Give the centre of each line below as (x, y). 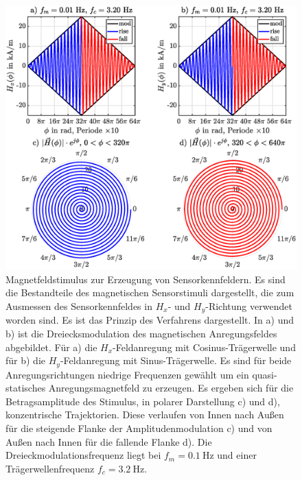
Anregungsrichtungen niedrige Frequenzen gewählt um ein (127, 374)
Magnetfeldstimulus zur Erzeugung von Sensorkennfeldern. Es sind (146, 279)
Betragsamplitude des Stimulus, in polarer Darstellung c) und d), (143, 401)
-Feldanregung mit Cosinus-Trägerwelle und (204, 347)
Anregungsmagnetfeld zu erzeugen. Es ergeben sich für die (171, 388)
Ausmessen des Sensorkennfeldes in (79, 305)
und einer (237, 455)
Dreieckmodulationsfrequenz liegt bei (83, 455)
